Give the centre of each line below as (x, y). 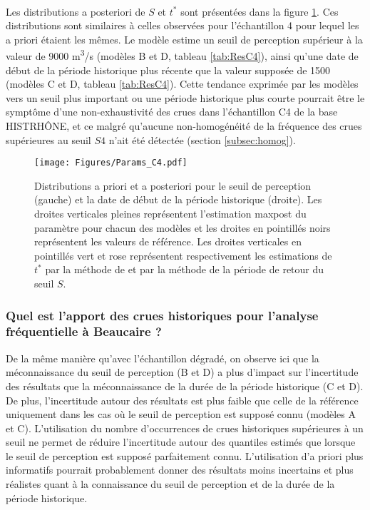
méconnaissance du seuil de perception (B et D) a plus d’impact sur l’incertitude (182, 372)
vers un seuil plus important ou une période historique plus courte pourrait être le (185, 97)
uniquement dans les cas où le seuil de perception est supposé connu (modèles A (181, 414)
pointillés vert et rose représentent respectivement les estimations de (183, 255)
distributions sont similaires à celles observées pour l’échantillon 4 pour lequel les (183, 25)
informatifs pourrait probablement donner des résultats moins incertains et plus (180, 470)
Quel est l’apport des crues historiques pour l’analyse (162, 315)
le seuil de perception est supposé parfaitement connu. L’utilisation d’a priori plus (185, 455)
